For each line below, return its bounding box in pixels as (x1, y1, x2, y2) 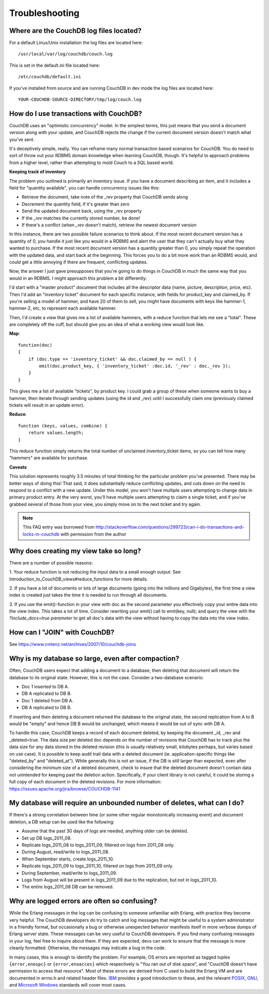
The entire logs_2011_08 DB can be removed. (21, 884, 114, 890)
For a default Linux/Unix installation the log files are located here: (9, 40, 143, 46)
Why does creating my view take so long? (9, 547, 141, 555)
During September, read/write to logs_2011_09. (21, 870, 117, 876)
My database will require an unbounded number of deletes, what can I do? (9, 798, 244, 807)
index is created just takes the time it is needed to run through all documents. (9, 592, 168, 598)
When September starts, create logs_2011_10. (21, 856, 114, 862)
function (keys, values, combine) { (18, 423, 108, 428)
